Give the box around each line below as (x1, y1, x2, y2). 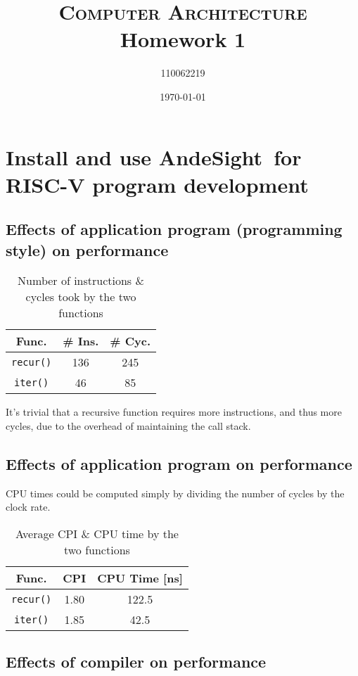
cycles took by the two (25, 288, 136, 305)
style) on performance (6, 238, 169, 260)
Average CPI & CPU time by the (15, 525, 179, 542)
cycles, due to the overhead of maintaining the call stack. (6, 419, 251, 433)
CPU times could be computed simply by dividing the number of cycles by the (6, 485, 345, 500)
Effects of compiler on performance (6, 651, 267, 672)
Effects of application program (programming (6, 218, 343, 240)
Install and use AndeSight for (6, 142, 302, 171)
